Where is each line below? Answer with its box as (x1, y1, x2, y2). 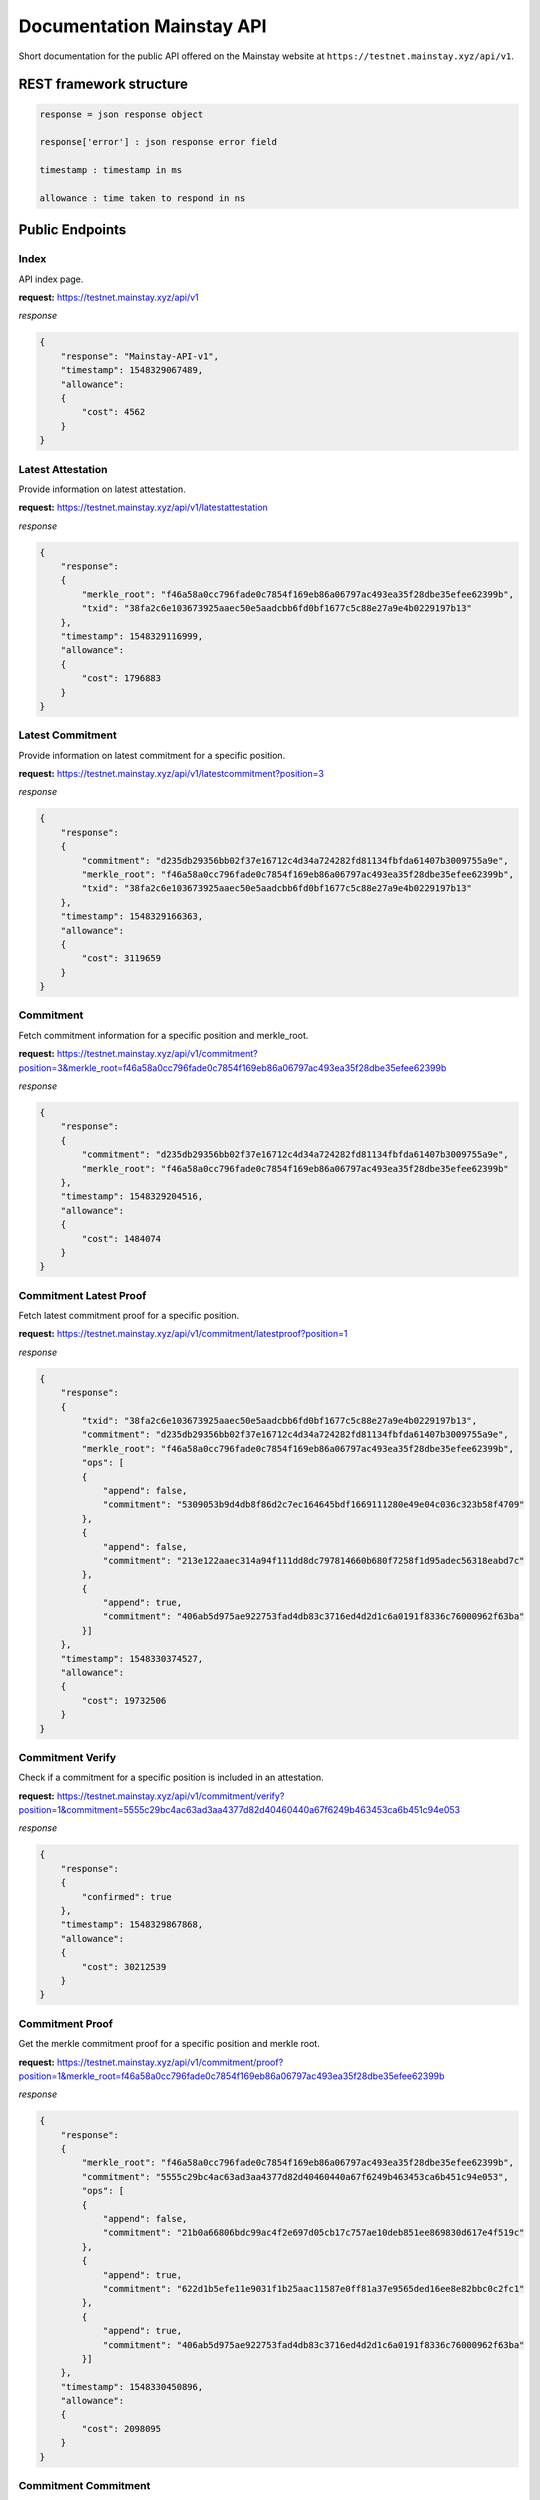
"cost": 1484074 (81, 1233, 162, 1244)
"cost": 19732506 (81, 1695, 167, 1706)
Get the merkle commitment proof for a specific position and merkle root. (18, 2038, 320, 2050)
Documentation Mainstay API (18, 15, 267, 37)
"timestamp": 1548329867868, (60, 1919, 204, 1930)
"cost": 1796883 (81, 673, 162, 684)
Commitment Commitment (18, 2479, 151, 2492)
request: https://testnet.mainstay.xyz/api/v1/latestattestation (18, 501, 269, 514)
